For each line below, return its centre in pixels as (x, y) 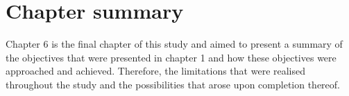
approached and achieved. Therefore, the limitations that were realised (156, 71)
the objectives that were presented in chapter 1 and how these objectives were (171, 57)
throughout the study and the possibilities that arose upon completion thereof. (173, 84)
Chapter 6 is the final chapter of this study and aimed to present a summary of (174, 44)
